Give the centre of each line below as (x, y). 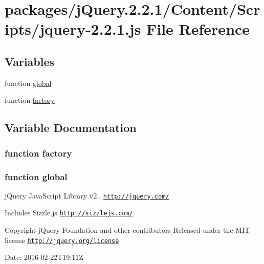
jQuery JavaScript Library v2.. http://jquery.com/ (87, 195)
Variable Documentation (71, 128)
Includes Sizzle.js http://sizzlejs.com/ (69, 213)
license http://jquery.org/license (62, 240)
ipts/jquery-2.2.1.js (73, 29)
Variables (30, 61)
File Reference (198, 29)
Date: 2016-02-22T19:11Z (44, 257)
